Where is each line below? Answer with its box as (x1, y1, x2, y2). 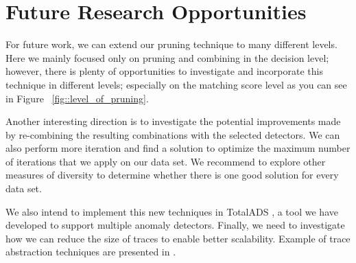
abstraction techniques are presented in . (5, 244, 176, 259)
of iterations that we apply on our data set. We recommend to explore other (5, 154, 326, 168)
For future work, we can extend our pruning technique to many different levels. (5, 37, 337, 52)
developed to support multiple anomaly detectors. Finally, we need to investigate (5, 218, 345, 232)
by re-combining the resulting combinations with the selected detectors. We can (5, 127, 340, 141)
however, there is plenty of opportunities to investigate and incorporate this (5, 64, 323, 78)
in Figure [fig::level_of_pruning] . (5, 91, 149, 105)
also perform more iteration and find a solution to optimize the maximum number (5, 141, 351, 155)
